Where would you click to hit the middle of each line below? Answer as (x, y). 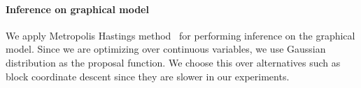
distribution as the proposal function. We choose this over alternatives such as (173, 62)
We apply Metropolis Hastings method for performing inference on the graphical (180, 35)
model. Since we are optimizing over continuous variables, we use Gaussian (166, 49)
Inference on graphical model (77, 9)
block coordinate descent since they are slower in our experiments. (148, 76)
